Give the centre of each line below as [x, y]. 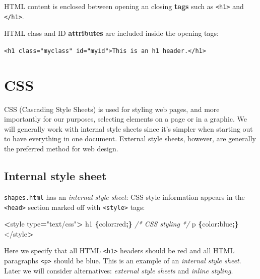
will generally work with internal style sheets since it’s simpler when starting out [128, 128]
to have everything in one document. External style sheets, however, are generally [130, 138]
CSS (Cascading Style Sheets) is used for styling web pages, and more [112, 109]
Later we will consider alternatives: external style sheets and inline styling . [119, 270]
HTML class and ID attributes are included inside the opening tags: [111, 33]
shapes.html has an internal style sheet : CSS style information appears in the [124, 197]
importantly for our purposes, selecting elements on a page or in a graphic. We [125, 119]
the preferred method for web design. [61, 149]
